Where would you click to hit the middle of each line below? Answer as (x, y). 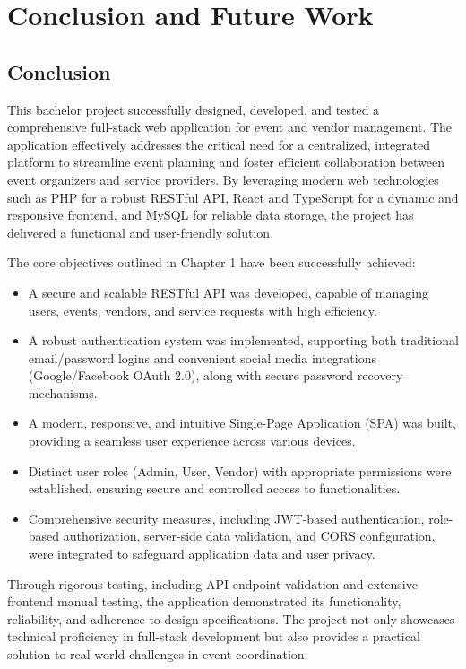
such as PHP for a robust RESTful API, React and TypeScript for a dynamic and (233, 197)
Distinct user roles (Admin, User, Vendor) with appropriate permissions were (240, 470)
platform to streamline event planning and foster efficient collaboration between (226, 162)
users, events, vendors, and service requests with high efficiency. (203, 310)
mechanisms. (63, 392)
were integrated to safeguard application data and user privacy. (202, 554)
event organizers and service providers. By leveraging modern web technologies (223, 179)
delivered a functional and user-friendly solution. (141, 232)
